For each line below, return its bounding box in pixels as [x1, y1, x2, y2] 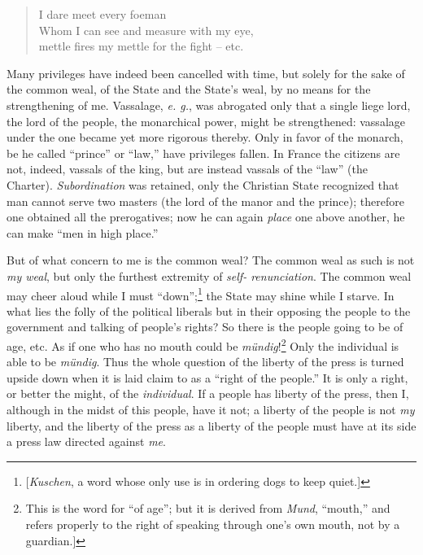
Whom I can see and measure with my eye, [38, 21, 254, 38]
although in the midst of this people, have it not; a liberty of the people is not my [7, 400, 415, 417]
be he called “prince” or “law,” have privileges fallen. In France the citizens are [7, 144, 400, 161]
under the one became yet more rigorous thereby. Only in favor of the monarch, [7, 129, 403, 146]
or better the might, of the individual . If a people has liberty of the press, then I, [7, 385, 409, 402]
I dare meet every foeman [38, 6, 167, 22]
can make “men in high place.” [7, 224, 159, 241]
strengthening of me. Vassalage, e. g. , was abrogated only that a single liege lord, [7, 96, 411, 113]
